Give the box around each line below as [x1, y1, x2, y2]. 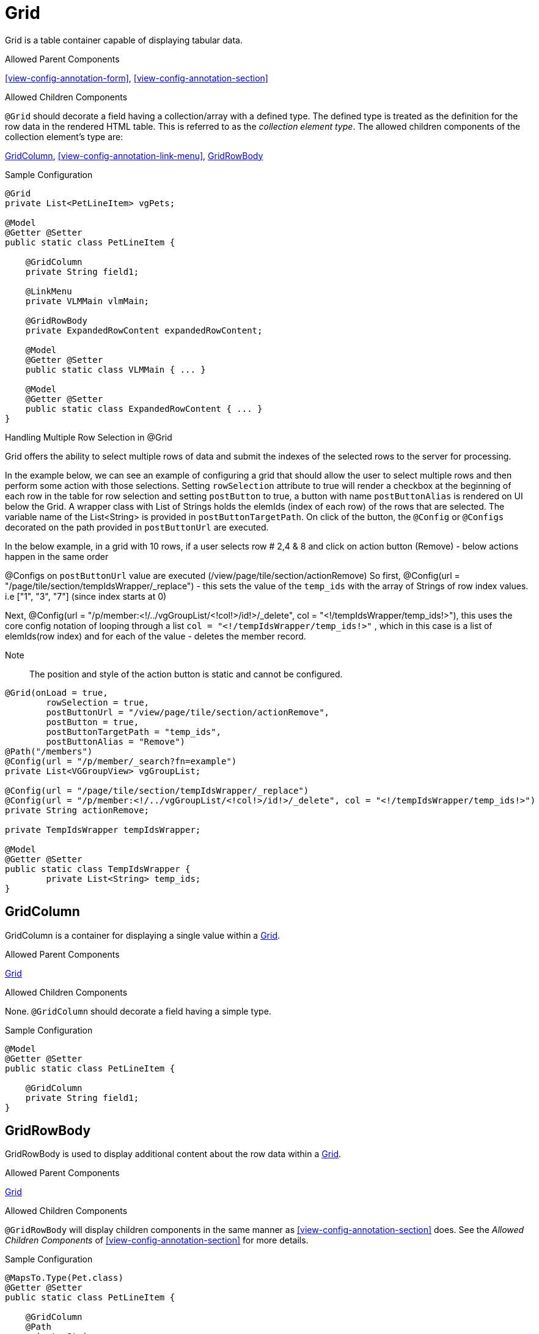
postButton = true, [46, 717, 139, 727]
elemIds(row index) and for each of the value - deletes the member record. [5, 630, 306, 641]
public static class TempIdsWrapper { [5, 863, 191, 874]
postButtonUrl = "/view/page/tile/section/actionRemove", [46, 707, 330, 717]
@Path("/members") [5, 746, 93, 756]
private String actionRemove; [5, 805, 150, 815]
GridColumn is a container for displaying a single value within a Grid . [5, 930, 280, 941]
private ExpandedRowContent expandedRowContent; [25, 325, 263, 335]
